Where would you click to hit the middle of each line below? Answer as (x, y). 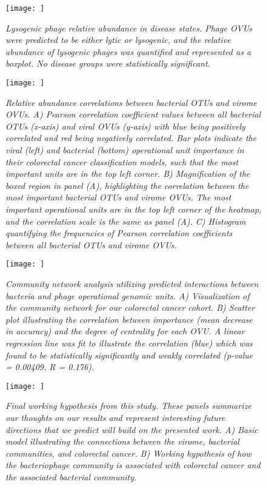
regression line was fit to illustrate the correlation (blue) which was (129, 343)
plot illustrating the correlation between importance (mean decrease (129, 319)
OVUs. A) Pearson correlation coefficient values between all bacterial (133, 114)
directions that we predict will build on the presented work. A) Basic (132, 429)
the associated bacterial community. (71, 477)
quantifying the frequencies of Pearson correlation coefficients (119, 233)
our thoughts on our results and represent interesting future (115, 418)
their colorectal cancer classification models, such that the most (122, 161)
